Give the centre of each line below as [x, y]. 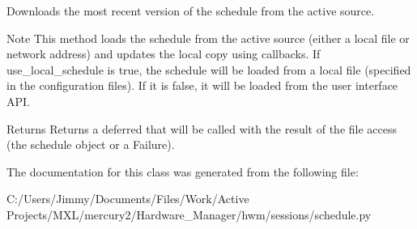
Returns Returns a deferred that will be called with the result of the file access [202, 128]
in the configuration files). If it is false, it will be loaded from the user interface [202, 85]
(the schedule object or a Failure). [91, 144]
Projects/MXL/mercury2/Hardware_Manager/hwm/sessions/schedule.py [189, 214]
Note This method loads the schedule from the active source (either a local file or [208, 38]
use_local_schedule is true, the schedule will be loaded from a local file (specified [209, 69]
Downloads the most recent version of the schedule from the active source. [191, 11]
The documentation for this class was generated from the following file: [183, 171]
